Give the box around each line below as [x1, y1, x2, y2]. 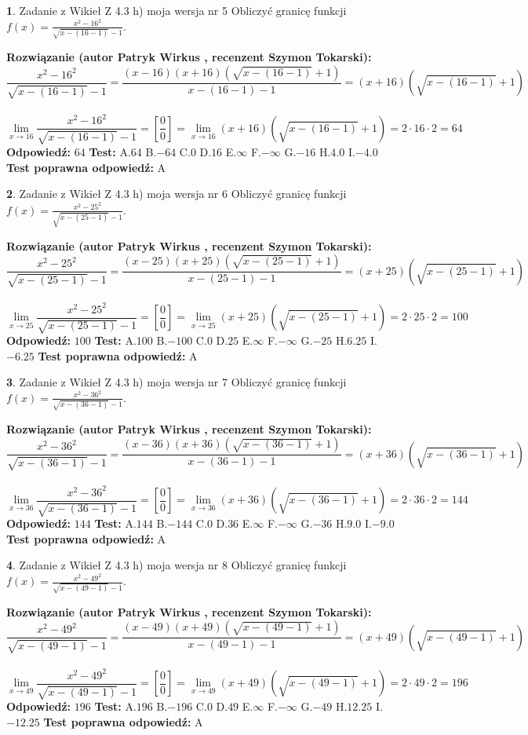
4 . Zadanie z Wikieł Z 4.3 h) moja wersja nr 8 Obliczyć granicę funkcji [6, 557, 347, 573]
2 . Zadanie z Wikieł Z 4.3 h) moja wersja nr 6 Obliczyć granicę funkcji [6, 185, 347, 202]
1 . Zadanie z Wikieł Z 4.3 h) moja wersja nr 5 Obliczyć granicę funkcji [6, 2, 347, 18]
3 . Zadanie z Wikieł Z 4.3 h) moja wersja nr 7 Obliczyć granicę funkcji [6, 374, 347, 390]
